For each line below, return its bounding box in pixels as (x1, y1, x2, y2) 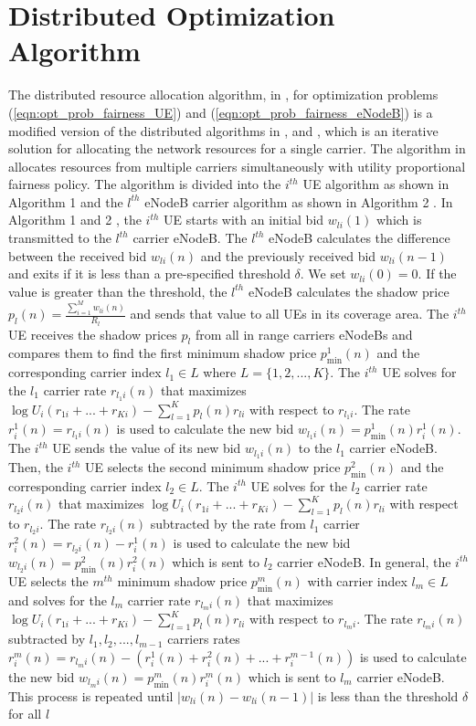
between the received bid (8, 246, 147, 265)
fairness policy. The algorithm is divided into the (8, 174, 281, 194)
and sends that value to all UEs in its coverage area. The (130, 304, 450, 323)
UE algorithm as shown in (302, 174, 450, 194)
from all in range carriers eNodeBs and (195, 324, 413, 343)
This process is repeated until (8, 686, 174, 705)
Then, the (8, 458, 63, 477)
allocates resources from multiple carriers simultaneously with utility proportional (8, 156, 466, 175)
